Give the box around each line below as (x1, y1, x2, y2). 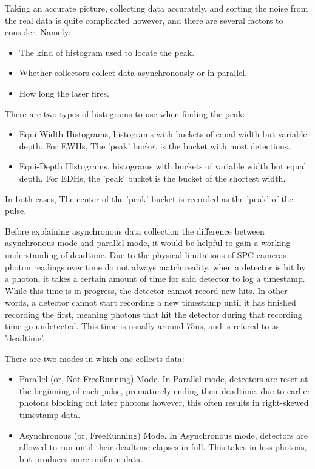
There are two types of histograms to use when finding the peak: (5, 107, 245, 120)
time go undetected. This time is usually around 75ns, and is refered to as (5, 320, 280, 332)
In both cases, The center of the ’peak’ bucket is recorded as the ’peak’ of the (5, 192, 293, 205)
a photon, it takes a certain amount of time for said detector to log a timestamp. (5, 272, 305, 285)
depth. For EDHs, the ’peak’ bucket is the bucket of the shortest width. (19, 171, 286, 184)
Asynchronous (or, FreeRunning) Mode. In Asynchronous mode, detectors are (19, 428, 308, 441)
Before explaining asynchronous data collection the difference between (5, 224, 265, 237)
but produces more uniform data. (19, 452, 143, 465)
